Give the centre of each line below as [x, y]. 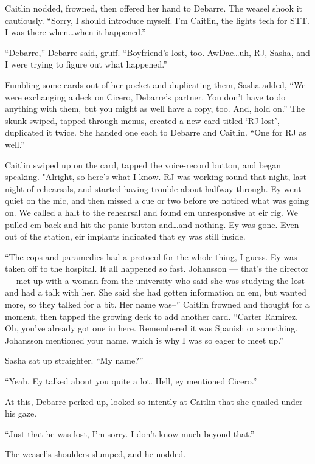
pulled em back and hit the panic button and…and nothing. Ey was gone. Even [152, 224]
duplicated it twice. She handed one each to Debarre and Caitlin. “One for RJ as [156, 132]
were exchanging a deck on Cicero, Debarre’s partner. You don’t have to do [145, 96]
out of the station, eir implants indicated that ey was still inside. [125, 236]
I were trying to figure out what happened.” [86, 64]
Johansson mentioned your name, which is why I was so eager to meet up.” [144, 340]
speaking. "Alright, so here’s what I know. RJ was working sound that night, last [156, 177]
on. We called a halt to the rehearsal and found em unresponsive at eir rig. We [151, 212]
